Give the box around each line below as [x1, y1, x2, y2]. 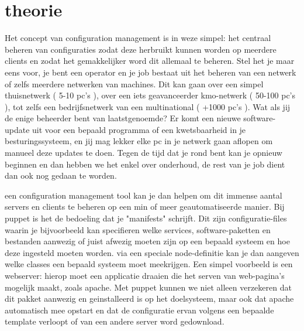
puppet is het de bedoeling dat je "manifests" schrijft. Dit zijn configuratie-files [5, 212, 287, 224]
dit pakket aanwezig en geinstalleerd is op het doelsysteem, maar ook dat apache [5, 292, 294, 305]
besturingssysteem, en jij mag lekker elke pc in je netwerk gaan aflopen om [5, 135, 273, 147]
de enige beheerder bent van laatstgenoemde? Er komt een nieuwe [5, 112, 241, 124]
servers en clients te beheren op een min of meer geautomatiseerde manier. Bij [5, 200, 285, 213]
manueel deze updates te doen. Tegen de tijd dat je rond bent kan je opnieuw [5, 146, 282, 159]
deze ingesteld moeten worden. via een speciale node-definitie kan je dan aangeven [5, 246, 299, 258]
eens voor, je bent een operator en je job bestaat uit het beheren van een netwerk [5, 66, 296, 78]
